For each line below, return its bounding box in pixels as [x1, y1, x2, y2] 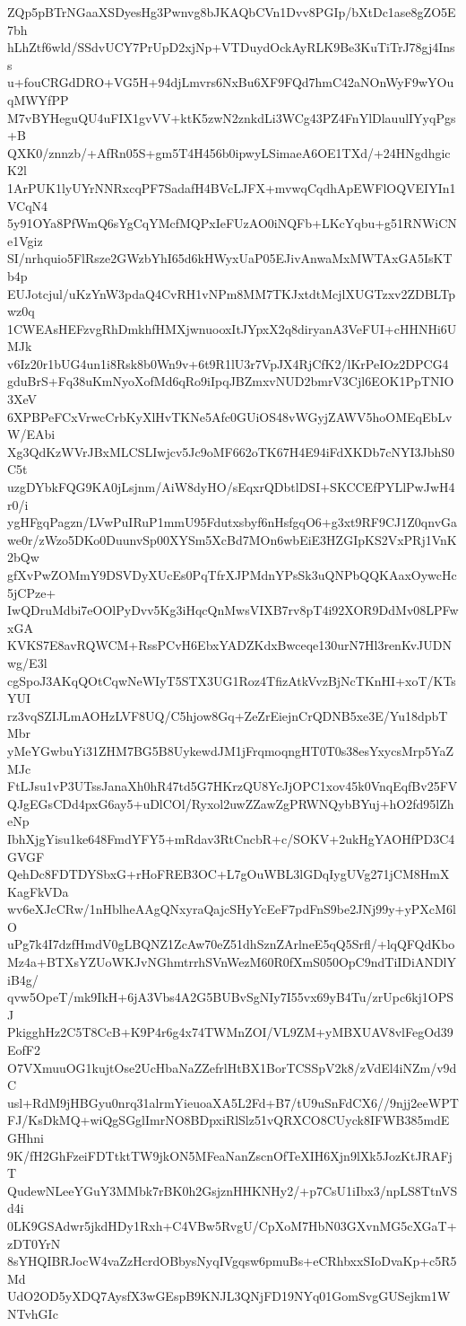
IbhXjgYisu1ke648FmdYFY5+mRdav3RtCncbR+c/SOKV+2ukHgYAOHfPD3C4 [7, 829, 455, 847]
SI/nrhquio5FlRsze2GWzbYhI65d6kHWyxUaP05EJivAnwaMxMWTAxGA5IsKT [7, 249, 453, 268]
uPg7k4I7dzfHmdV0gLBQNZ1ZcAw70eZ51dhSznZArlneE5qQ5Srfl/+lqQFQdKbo [7, 935, 455, 953]
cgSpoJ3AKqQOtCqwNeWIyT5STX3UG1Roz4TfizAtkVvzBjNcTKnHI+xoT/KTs [7, 671, 456, 689]
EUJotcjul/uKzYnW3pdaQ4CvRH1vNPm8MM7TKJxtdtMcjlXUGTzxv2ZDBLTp [7, 284, 455, 303]
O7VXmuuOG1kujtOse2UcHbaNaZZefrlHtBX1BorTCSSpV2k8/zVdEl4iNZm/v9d [7, 1058, 457, 1076]
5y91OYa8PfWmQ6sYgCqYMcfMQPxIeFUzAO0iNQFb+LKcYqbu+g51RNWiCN [7, 214, 457, 233]
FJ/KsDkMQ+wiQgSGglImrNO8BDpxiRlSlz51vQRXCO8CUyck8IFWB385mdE [7, 1111, 450, 1129]
